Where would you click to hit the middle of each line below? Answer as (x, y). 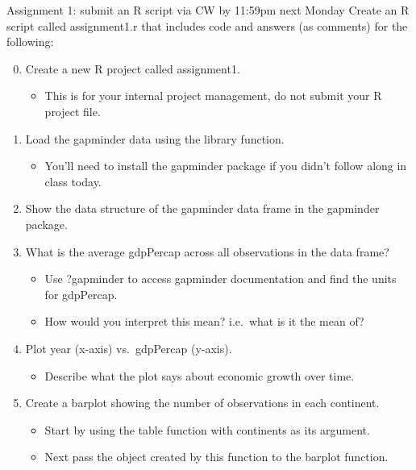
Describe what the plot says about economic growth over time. (200, 375)
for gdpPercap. (81, 294)
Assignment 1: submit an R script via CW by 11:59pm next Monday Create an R (208, 10)
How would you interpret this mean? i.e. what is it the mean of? (204, 321)
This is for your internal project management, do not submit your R (213, 96)
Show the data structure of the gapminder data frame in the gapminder (202, 208)
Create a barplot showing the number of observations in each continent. (202, 403)
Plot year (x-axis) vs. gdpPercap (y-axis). (129, 348)
